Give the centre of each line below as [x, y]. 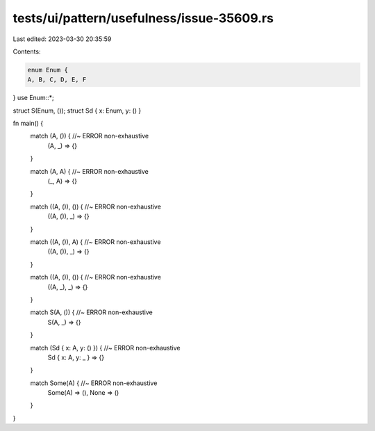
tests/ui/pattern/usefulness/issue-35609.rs [143, 18]
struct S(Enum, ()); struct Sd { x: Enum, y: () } [77, 111]
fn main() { [28, 123]
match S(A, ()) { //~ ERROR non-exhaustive [91, 312]
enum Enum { [48, 70]
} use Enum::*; [34, 98]
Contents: [27, 51]
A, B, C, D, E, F [57, 80]
